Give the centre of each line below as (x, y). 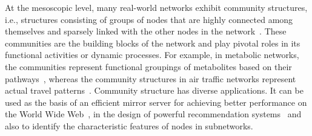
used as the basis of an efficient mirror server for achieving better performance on (156, 102)
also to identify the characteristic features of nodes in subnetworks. (129, 125)
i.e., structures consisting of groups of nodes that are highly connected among (149, 19)
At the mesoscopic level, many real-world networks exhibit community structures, (156, 7)
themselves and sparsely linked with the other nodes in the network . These (146, 31)
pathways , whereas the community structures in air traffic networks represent (151, 78)
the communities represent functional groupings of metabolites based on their (148, 66)
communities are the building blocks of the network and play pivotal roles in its (153, 43)
